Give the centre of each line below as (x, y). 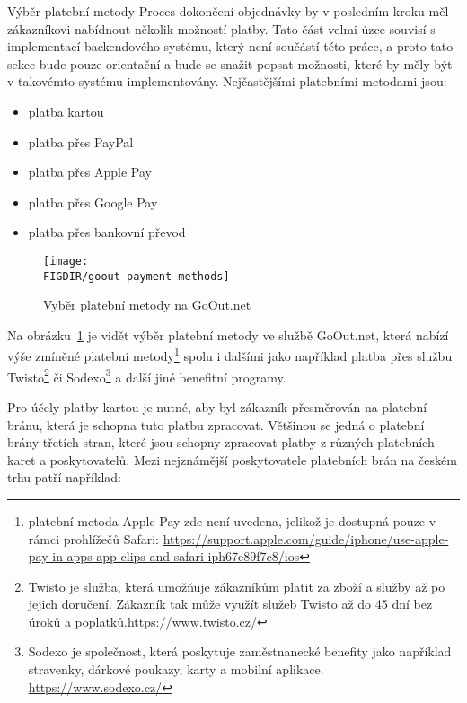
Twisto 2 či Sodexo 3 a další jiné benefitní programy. (147, 375)
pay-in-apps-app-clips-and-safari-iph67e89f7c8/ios (164, 556)
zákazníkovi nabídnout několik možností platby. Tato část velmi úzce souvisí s (221, 28)
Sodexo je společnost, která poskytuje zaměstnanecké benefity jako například (240, 651)
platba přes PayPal (81, 141)
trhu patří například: (64, 477)
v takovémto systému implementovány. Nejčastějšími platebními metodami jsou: (227, 81)
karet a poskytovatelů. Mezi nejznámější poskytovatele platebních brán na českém (232, 459)
